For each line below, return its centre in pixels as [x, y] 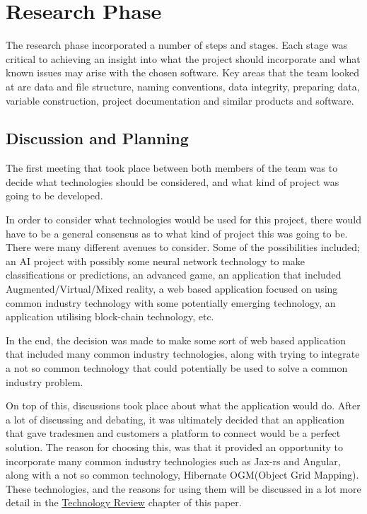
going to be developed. [54, 195]
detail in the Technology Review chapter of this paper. [124, 502]
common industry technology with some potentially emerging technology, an [171, 302]
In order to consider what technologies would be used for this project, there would [183, 220]
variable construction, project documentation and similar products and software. [180, 100]
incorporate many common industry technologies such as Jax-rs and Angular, [173, 461]
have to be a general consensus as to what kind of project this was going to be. [177, 233]
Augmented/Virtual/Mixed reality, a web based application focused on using [172, 289]
